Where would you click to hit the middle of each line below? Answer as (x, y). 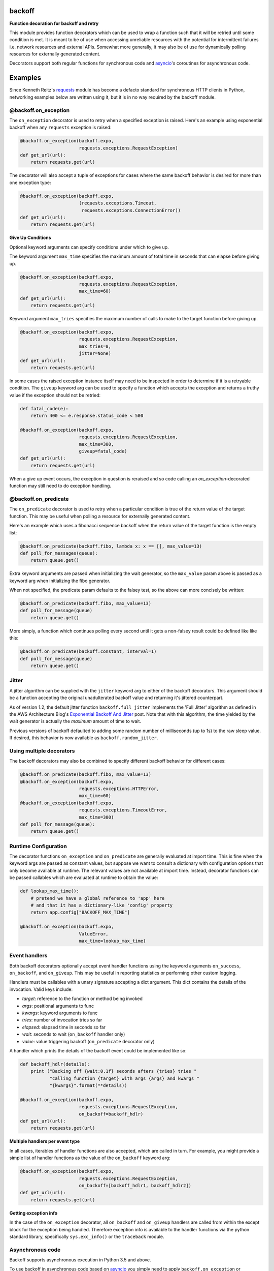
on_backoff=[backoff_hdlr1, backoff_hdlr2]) (135, 1186)
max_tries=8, (95, 346)
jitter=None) (95, 354)
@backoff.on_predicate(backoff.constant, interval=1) (88, 652)
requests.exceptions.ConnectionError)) (131, 210)
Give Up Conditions (30, 238)
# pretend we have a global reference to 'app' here (98, 898)
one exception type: (30, 183)
